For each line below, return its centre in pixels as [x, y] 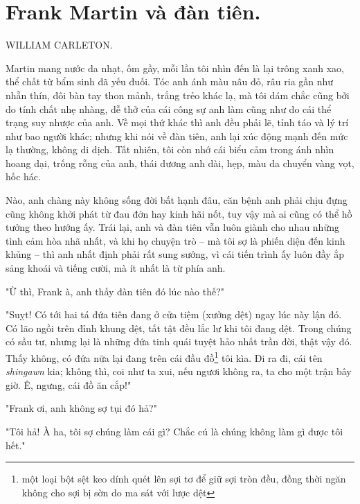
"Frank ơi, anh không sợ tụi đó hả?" [81, 408]
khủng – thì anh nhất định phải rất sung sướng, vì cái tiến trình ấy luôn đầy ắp [175, 254]
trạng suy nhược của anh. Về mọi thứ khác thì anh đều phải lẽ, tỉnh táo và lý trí [177, 122]
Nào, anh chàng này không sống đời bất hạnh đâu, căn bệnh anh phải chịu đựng [177, 200]
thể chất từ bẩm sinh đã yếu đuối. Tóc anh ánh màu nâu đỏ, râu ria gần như [170, 81]
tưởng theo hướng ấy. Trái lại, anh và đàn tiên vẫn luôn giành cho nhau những [172, 227]
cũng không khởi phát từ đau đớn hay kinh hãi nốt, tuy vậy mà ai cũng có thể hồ [179, 213]
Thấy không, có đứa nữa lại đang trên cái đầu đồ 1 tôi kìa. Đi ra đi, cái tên [164, 357]
